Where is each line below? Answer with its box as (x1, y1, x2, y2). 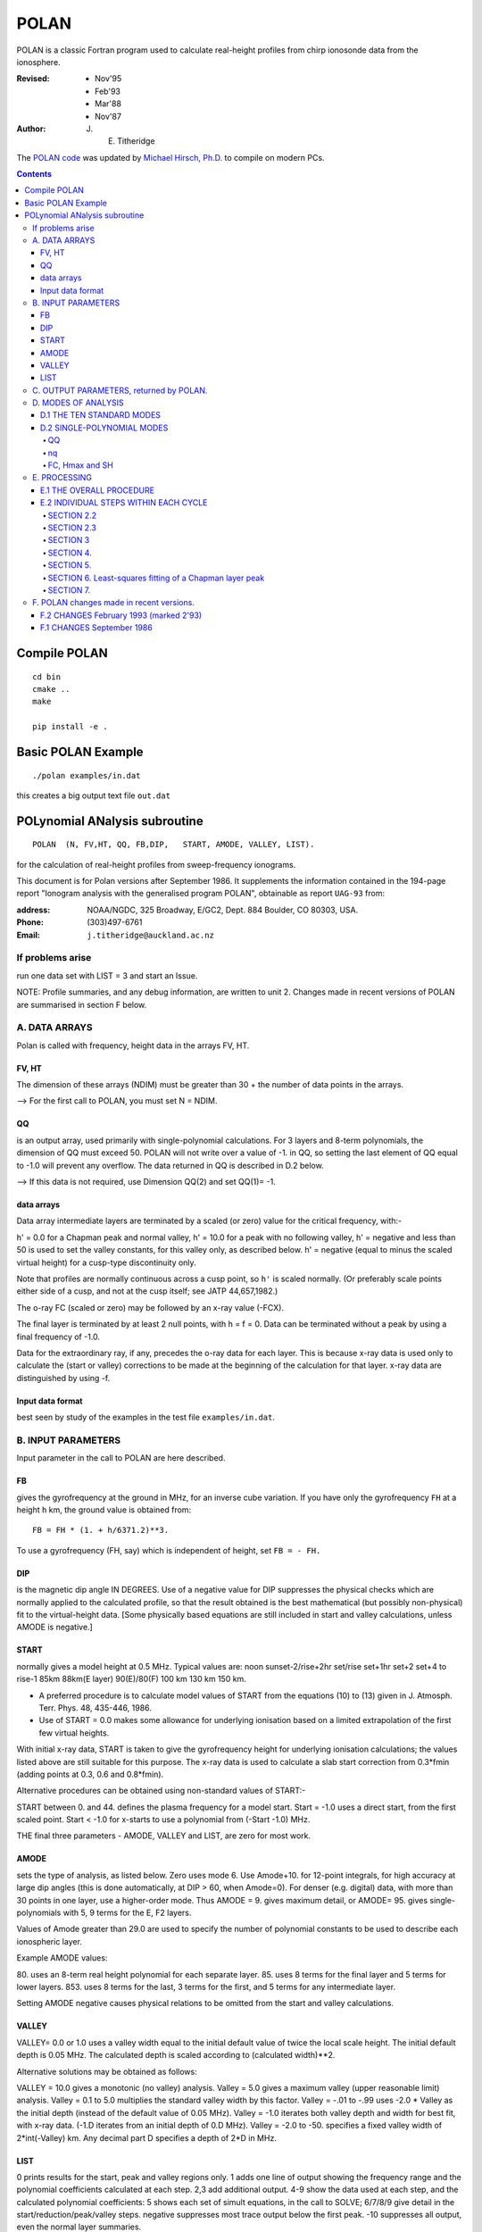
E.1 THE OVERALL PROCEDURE (40, 485, 155, 496)
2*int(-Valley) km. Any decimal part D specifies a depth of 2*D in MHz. (16, 2132, 277, 2143)
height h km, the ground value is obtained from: (16, 1504, 192, 1515)
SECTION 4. (47, 547, 93, 558)
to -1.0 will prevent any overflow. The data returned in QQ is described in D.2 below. (16, 1160, 325, 1170)
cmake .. (32, 684, 71, 694)
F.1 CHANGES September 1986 (40, 622, 154, 633)
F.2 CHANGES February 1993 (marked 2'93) (40, 610, 203, 620)
